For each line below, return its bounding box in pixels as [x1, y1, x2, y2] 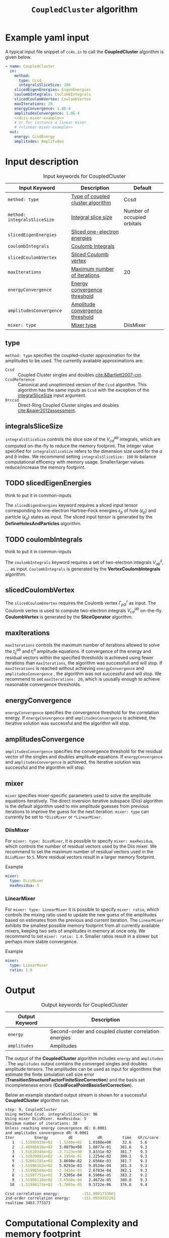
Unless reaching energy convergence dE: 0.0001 [5, 1126, 107, 1131]
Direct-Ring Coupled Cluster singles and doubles [18, 402, 119, 408]
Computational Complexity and [5, 1218, 138, 1229]
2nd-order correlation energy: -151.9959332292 [5, 1196, 116, 1201]
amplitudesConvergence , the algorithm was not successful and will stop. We [5, 670, 162, 677]
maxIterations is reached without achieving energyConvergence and [5, 665, 144, 672]
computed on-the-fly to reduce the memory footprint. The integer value [5, 443, 154, 449]
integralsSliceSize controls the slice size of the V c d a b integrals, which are [5, 435, 161, 443]
